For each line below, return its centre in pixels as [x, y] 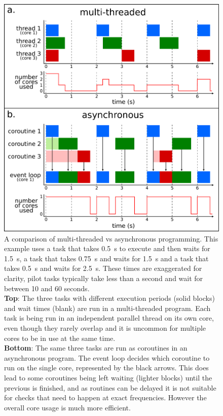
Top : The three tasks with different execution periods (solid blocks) [109, 298]
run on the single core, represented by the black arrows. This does [106, 368]
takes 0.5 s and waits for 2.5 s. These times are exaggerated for [103, 268]
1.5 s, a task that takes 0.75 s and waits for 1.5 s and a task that [106, 258]
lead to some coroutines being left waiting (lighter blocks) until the [108, 377]
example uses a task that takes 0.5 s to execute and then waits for [107, 248]
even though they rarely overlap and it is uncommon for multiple [105, 328]
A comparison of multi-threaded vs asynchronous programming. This [111, 238]
